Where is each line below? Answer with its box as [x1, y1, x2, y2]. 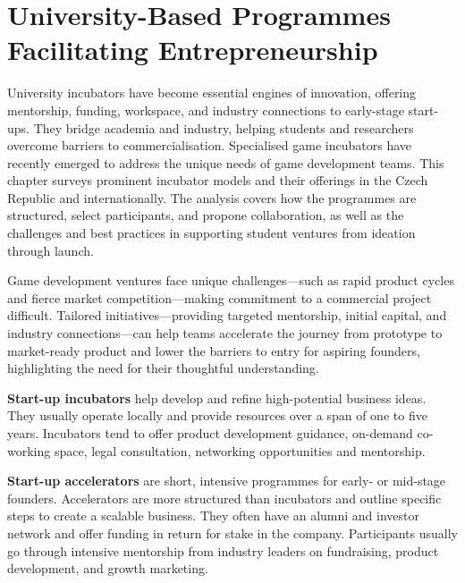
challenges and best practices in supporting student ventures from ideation [7, 224, 416, 242]
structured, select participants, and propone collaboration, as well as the [7, 206, 404, 224]
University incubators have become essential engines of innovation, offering [7, 83, 417, 102]
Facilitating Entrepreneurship [7, 31, 378, 68]
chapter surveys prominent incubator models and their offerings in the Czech [7, 171, 428, 190]
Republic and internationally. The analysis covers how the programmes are [7, 188, 417, 207]
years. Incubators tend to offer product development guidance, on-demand [7, 424, 413, 442]
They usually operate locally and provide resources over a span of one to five [7, 406, 427, 425]
